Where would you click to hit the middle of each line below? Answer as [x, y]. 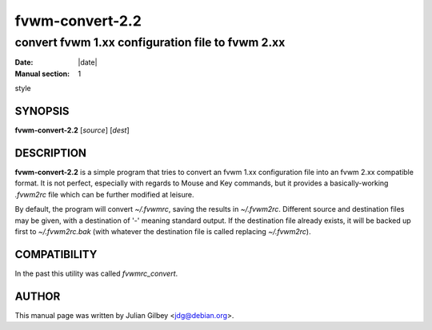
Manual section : [42, 74]
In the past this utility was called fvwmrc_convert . [96, 273]
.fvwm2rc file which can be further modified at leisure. [104, 194]
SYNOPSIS [42, 111]
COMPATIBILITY [56, 254]
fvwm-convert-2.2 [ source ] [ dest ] [72, 130]
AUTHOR [38, 296]
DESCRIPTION [51, 153]
